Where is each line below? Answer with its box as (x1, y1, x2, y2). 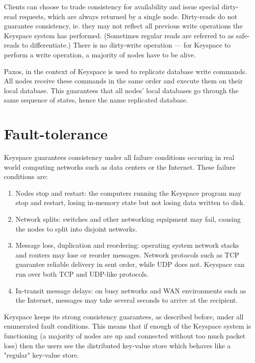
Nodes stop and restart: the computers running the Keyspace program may (15, 187, 242, 198)
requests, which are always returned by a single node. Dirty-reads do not (19, 11, 237, 21)
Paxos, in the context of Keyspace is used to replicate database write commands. (4, 66, 247, 76)
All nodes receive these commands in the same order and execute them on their (4, 76, 243, 86)
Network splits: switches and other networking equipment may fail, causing (15, 214, 241, 224)
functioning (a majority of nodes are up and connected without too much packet (4, 330, 246, 340)
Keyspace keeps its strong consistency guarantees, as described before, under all (4, 311, 244, 321)
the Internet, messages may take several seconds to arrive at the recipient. (15, 295, 238, 305)
